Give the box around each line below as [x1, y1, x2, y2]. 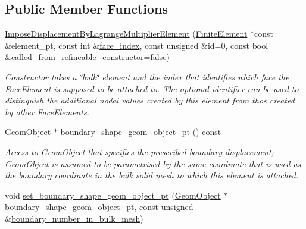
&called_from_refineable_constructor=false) [5, 51, 170, 63]
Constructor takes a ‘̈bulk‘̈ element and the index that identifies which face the [5, 70, 289, 83]
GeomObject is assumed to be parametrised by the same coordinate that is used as [5, 157, 301, 170]
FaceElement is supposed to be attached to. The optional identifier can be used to [5, 82, 299, 95]
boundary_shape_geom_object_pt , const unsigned [5, 200, 193, 213]
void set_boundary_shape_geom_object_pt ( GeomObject [5, 189, 221, 201]
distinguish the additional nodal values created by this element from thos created [5, 94, 295, 106]
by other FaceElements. [5, 105, 89, 118]
